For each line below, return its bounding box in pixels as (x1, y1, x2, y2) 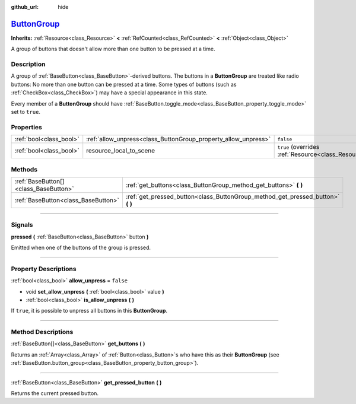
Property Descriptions (11, 265, 77, 273)
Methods (11, 165, 38, 173)
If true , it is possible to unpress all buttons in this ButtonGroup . (11, 307, 168, 314)
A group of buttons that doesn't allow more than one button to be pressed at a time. (11, 45, 215, 53)
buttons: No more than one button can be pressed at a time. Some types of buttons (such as (11, 81, 237, 88)
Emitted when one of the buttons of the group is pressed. (11, 244, 151, 252)
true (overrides (277, 143, 320, 151)
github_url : (11, 4, 39, 10)
